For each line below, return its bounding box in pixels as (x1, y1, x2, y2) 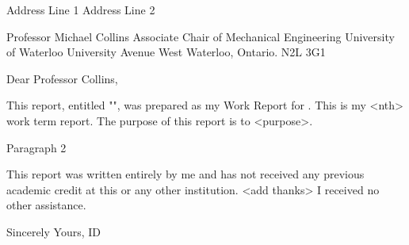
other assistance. (6, 197, 86, 213)
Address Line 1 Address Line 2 (6, 2, 155, 17)
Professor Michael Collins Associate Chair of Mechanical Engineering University (6, 28, 395, 44)
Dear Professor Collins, (6, 70, 118, 86)
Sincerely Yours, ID (6, 223, 101, 239)
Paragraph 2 (6, 139, 67, 155)
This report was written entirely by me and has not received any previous (6, 166, 365, 182)
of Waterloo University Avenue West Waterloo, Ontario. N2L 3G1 (6, 44, 326, 60)
